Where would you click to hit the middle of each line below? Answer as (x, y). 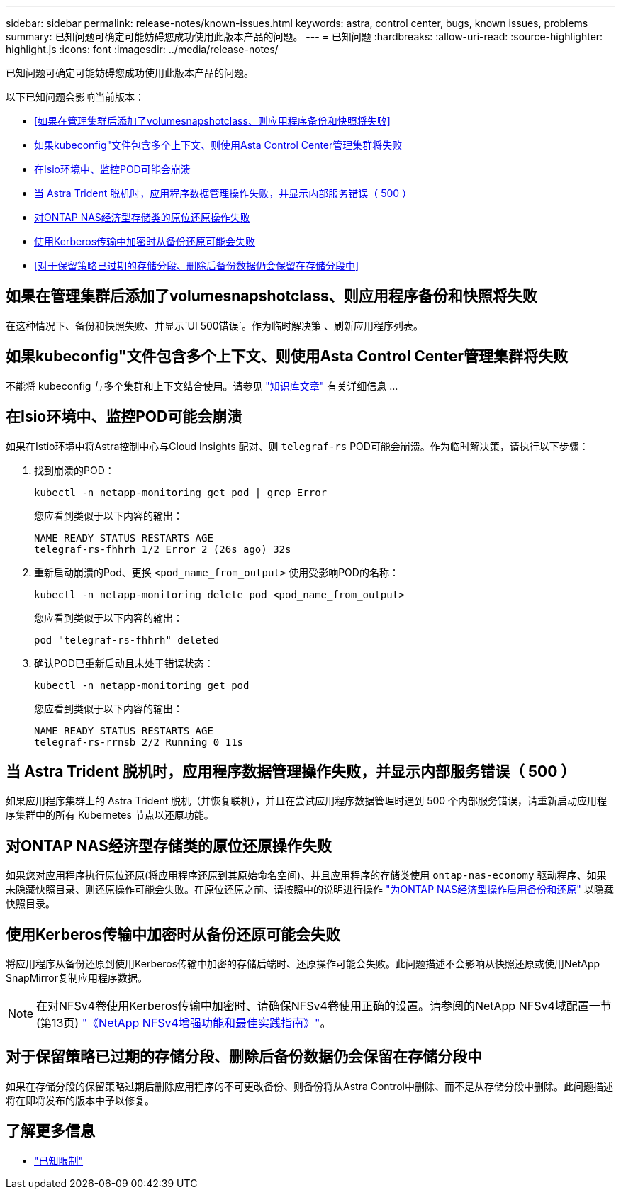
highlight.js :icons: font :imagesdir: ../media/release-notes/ (142, 49)
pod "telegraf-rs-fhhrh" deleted (127, 640)
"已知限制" (59, 1160)
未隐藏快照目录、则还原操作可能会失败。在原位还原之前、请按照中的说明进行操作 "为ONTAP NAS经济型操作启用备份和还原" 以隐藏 (310, 890)
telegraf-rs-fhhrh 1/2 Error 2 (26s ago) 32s (163, 549)
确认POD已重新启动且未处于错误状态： (124, 663)
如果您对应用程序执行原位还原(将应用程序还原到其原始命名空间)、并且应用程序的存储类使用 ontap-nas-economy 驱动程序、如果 (306, 875)
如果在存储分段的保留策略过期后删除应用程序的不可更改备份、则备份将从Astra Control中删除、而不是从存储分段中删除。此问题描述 (309, 1086)
